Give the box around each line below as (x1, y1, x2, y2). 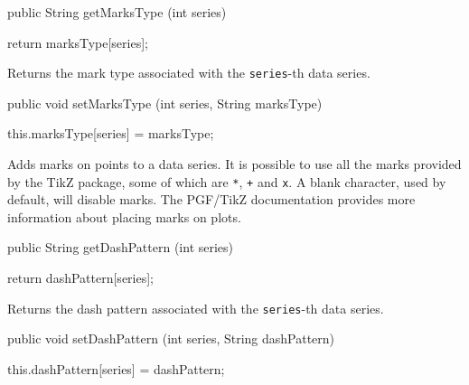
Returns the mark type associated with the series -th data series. (7, 63, 371, 82)
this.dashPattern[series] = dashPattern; (7, 359, 225, 378)
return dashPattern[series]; (7, 268, 154, 287)
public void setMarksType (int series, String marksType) (7, 93, 323, 112)
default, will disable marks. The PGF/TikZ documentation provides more (7, 190, 416, 209)
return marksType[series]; (7, 33, 148, 52)
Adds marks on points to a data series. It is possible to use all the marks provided (7, 155, 462, 174)
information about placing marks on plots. (7, 207, 241, 226)
